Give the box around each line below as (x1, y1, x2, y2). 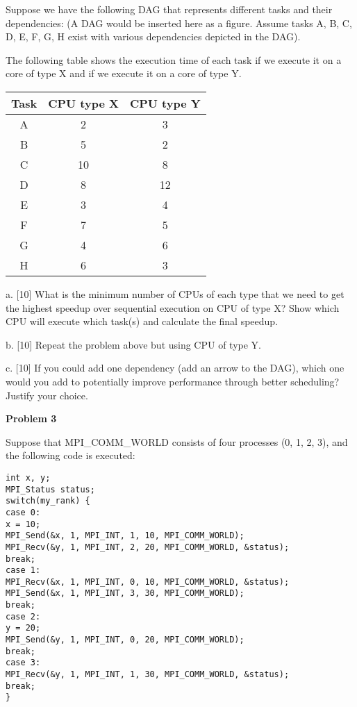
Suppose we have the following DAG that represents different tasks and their (6, 2, 333, 16)
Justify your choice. (6, 388, 88, 402)
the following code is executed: (6, 448, 135, 463)
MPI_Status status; (6, 484, 95, 494)
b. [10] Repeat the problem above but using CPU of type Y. (6, 337, 262, 351)
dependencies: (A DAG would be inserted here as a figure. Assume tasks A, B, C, (6, 15, 352, 30)
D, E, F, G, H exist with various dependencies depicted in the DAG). (6, 29, 301, 44)
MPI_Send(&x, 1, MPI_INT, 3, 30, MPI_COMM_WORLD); (6, 588, 244, 599)
